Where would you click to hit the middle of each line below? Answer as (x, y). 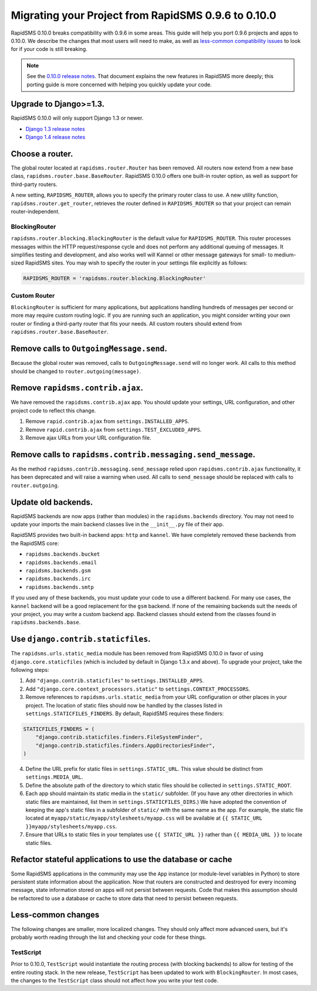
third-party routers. (34, 184)
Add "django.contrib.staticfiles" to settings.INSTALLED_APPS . (115, 681)
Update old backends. (52, 502)
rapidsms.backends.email (61, 562)
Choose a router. (42, 154)
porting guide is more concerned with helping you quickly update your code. (119, 84)
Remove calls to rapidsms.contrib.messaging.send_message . (133, 454)
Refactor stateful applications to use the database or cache (122, 860)
